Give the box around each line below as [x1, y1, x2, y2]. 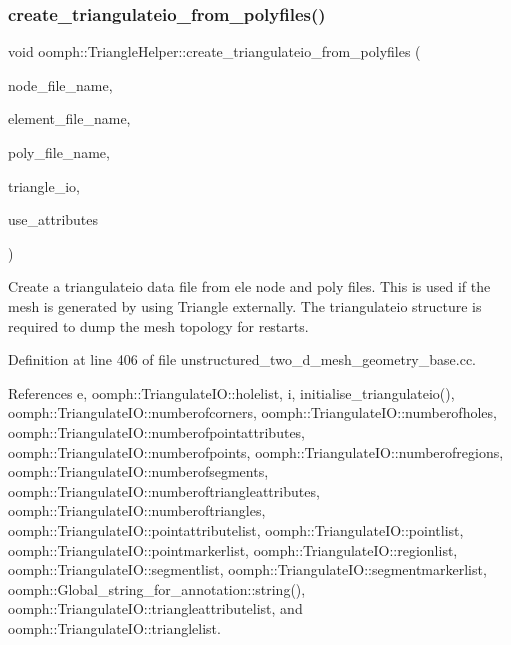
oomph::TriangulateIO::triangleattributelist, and [8, 598, 303, 619]
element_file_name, [8, 108, 131, 129]
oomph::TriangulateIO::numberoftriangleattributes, [8, 480, 320, 501]
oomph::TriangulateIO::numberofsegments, [8, 461, 269, 482]
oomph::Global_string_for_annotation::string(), [8, 578, 306, 599]
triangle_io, [8, 175, 81, 196]
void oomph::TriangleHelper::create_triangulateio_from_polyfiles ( [8, 41, 421, 62]
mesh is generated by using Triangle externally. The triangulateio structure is [8, 295, 482, 316]
